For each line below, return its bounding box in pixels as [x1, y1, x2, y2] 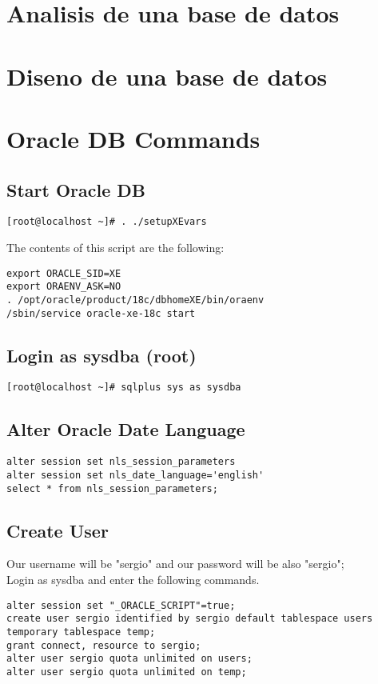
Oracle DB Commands [6, 122, 261, 154]
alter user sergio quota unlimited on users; [6, 653, 253, 665]
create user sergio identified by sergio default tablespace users [6, 613, 373, 625]
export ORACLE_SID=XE [6, 267, 121, 279]
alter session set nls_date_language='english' [6, 469, 265, 481]
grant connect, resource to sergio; [6, 639, 201, 651]
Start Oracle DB [6, 177, 146, 202]
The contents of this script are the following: [6, 238, 225, 255]
